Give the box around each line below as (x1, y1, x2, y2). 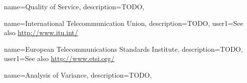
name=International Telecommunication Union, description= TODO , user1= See (4, 18, 244, 28)
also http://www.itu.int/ (4, 27, 78, 38)
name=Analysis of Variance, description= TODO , (4, 69, 152, 80)
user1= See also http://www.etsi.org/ (4, 53, 115, 63)
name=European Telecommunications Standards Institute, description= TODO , (4, 43, 243, 54)
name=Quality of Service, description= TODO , (4, 1, 145, 11)
